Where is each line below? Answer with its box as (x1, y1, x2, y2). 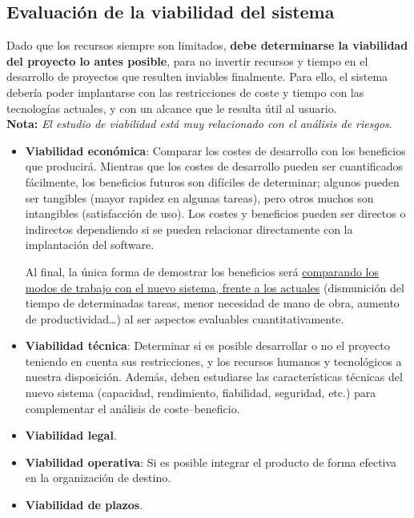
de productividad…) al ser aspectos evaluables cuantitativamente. (25, 310, 344, 327)
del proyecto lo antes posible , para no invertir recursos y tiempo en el (6, 52, 368, 69)
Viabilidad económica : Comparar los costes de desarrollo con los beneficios (25, 142, 406, 159)
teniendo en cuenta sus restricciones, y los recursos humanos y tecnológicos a (25, 352, 402, 369)
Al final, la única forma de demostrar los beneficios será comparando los (25, 263, 379, 279)
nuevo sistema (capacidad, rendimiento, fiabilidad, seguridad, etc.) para (25, 384, 376, 401)
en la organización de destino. (25, 469, 171, 486)
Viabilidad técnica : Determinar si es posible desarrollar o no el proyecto (25, 337, 390, 354)
